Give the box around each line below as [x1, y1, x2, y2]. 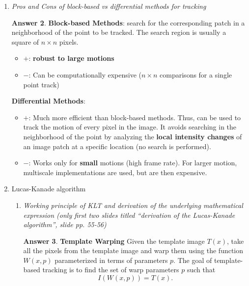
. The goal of [173, 255, 212, 265]
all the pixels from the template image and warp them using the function [23, 245, 244, 256]
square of [11, 36, 39, 47]
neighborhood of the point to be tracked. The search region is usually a [11, 27, 226, 37]
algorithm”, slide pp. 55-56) [23, 219, 107, 230]
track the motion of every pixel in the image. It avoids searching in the [23, 122, 237, 132]
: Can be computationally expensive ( [28, 69, 142, 79]
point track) [23, 79, 59, 89]
